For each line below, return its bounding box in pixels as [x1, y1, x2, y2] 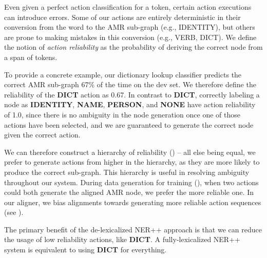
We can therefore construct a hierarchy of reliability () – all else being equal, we [4, 146, 256, 157]
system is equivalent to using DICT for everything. [4, 244, 167, 255]
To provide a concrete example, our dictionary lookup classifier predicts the [4, 69, 242, 80]
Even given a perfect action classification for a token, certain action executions [4, 2, 252, 12]
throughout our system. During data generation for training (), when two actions [4, 176, 259, 187]
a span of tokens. [4, 51, 58, 62]
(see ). [4, 207, 24, 217]
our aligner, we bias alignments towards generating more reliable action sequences [4, 196, 261, 207]
